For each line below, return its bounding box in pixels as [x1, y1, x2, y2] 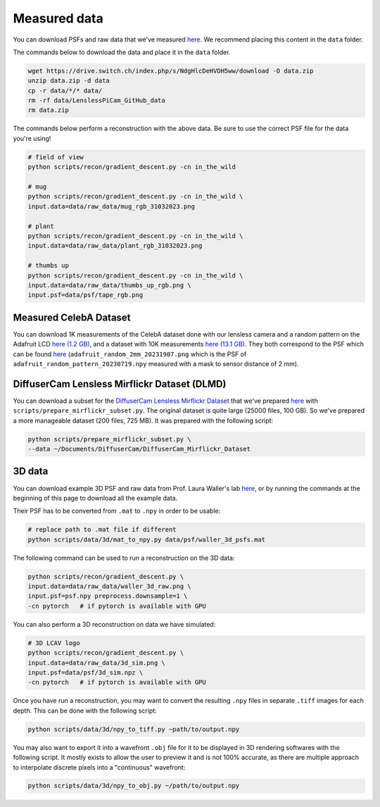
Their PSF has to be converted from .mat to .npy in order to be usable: [13, 507, 221, 515]
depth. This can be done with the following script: [13, 706, 158, 715]
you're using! [13, 134, 51, 142]
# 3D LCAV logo [27, 639, 80, 647]
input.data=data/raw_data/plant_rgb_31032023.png [27, 242, 203, 250]
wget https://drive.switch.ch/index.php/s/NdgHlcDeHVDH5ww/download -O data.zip [27, 67, 314, 75]
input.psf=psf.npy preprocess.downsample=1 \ [27, 592, 188, 600]
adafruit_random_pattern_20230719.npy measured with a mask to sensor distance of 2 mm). [13, 359, 299, 368]
